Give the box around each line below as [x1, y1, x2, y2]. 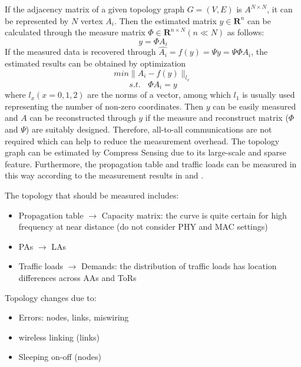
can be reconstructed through [29, 111, 136, 124]
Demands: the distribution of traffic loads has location [81, 260, 277, 272]
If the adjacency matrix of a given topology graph [5, 3, 184, 15]
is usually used [242, 88, 295, 101]
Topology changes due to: [5, 291, 97, 303]
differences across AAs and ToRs [18, 272, 137, 284]
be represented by [5, 14, 69, 27]
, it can [267, 3, 293, 15]
